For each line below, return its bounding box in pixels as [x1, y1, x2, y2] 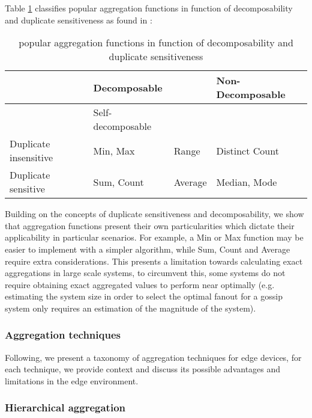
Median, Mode [216, 174, 277, 189]
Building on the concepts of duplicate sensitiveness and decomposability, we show [5, 207, 304, 220]
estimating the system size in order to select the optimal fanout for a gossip [5, 290, 283, 303]
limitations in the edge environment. [5, 374, 139, 387]
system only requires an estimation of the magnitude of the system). [5, 301, 256, 314]
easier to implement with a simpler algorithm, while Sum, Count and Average [5, 242, 290, 255]
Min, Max [93, 143, 135, 158]
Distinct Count [216, 143, 279, 158]
